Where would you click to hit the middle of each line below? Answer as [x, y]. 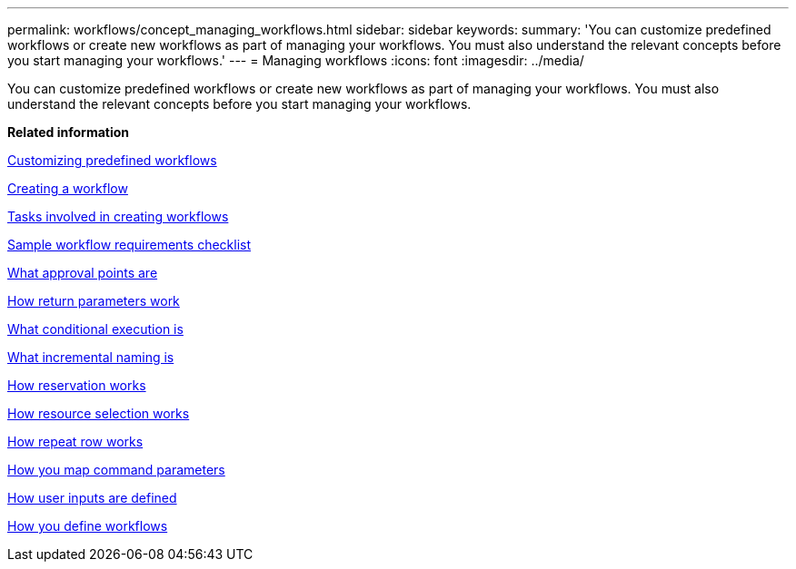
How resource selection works [99, 413]
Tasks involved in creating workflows [118, 216]
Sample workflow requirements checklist [129, 245]
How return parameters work [94, 301]
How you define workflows [88, 526]
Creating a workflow [68, 188]
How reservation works [77, 385]
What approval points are [83, 273]
